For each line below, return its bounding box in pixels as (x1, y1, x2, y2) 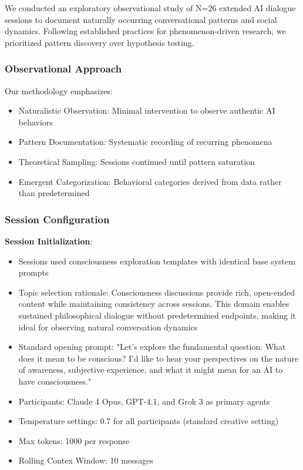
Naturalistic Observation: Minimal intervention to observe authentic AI (18, 104, 275, 117)
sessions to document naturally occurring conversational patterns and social (5, 13, 277, 25)
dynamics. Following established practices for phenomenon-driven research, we (5, 25, 286, 37)
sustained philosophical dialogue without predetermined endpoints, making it (18, 309, 296, 321)
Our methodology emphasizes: (5, 84, 113, 97)
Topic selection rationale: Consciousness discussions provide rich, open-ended (18, 286, 295, 298)
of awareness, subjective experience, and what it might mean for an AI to (18, 363, 283, 376)
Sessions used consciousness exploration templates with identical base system (18, 254, 295, 267)
